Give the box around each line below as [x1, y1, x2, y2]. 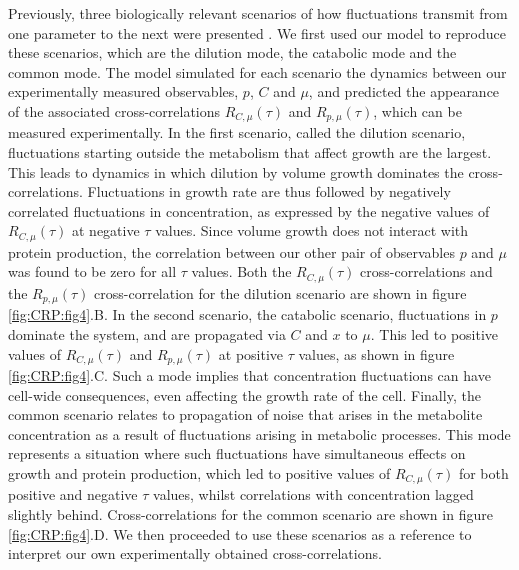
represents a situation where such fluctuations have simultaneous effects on [8, 443, 466, 464]
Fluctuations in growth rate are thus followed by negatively [87, 181, 451, 202]
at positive [218, 343, 284, 364]
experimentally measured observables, [8, 81, 239, 102]
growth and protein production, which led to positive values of [8, 462, 391, 483]
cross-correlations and [360, 261, 493, 282]
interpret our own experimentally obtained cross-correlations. [8, 543, 382, 564]
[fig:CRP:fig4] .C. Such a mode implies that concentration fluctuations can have [8, 364, 491, 385]
